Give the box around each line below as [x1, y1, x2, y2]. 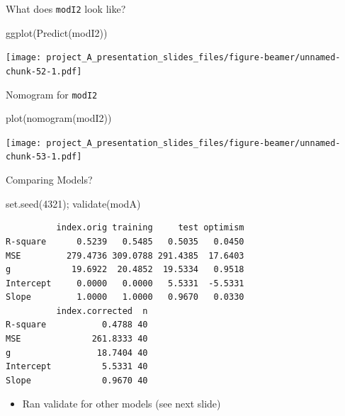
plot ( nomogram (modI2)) [6, 111, 112, 125]
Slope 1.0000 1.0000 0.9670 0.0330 [6, 292, 244, 303]
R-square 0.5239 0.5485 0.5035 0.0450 [6, 236, 244, 247]
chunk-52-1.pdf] [6, 66, 82, 77]
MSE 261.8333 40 [6, 334, 148, 344]
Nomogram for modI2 [6, 86, 98, 101]
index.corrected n [56, 305, 148, 316]
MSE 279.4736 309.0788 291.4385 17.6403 [6, 250, 244, 261]
